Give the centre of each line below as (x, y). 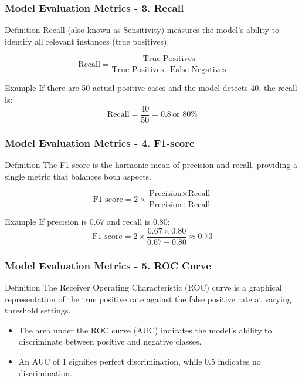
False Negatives (198, 70)
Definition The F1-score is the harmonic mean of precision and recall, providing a (151, 164)
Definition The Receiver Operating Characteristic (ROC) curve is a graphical (143, 287)
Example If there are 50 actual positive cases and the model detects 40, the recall (151, 88)
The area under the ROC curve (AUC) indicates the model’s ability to (145, 330)
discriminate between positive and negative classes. (110, 341)
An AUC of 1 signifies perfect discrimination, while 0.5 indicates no (140, 361)
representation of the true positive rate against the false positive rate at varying (148, 299)
